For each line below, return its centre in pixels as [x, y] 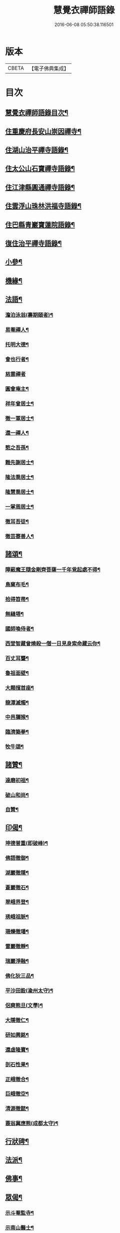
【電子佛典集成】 [49, 68]
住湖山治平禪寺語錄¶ [37, 150]
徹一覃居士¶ [19, 418]
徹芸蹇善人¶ [19, 536]
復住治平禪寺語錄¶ [33, 243]
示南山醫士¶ [19, 1227]
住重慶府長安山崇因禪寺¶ [43, 131]
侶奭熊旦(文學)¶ [24, 1005]
